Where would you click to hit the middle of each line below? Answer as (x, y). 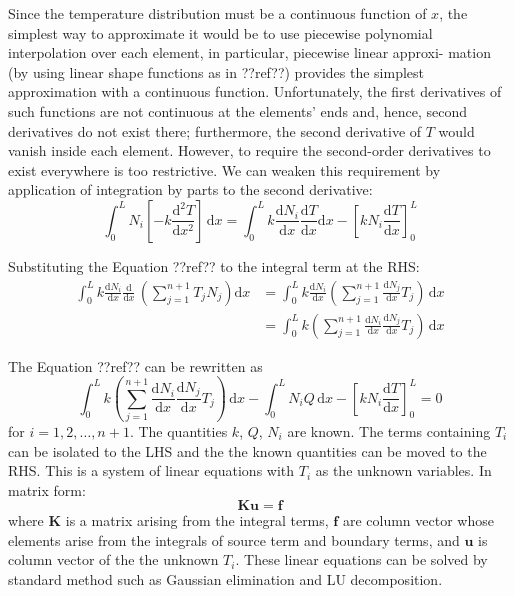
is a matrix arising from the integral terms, (197, 520)
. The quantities (178, 430)
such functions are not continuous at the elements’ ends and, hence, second (237, 110)
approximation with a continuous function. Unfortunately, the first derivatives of (255, 91)
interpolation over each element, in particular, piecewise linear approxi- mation (249, 52)
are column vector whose (418, 520)
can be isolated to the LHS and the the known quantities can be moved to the (247, 450)
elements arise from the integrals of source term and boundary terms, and (234, 539)
